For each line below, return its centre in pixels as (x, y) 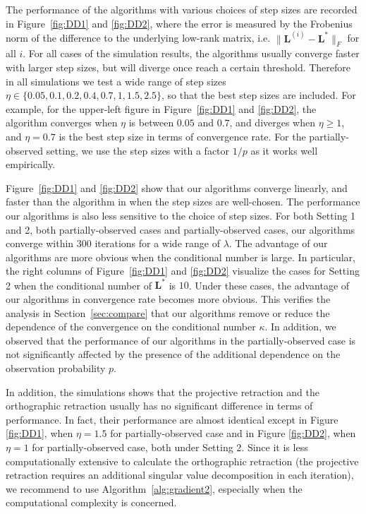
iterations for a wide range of (157, 243)
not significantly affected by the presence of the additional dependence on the (173, 354)
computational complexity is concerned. (91, 502)
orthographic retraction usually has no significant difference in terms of (159, 406)
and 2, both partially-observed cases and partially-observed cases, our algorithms (181, 229)
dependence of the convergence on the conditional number (131, 327)
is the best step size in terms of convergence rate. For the (182, 136)
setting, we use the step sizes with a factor (138, 150)
